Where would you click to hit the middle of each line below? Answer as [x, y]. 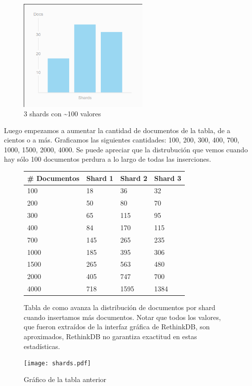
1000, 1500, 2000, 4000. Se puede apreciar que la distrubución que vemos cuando [126, 149]
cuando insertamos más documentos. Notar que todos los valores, [122, 317]
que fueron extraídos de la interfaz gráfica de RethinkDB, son [117, 327]
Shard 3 [168, 178]
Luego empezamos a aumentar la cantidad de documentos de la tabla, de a [117, 130]
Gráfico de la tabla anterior [65, 379]
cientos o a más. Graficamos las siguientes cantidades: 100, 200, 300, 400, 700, [122, 140]
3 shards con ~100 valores [63, 114]
